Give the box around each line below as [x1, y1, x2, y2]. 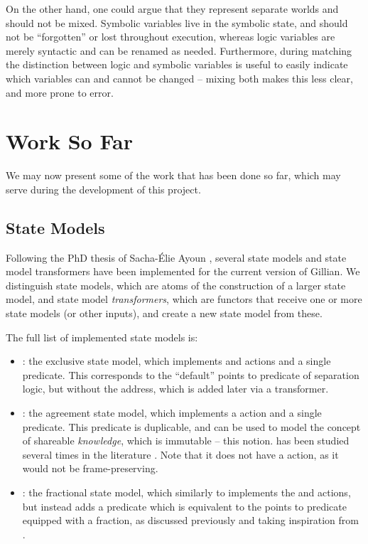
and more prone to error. [6, 85, 114, 100]
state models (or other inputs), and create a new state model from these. [6, 306, 323, 321]
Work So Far [6, 127, 133, 156]
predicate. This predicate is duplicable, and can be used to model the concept [22, 419, 361, 434]
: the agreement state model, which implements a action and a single [22, 405, 322, 420]
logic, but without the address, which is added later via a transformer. [22, 381, 329, 396]
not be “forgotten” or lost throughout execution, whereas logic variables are [6, 29, 335, 44]
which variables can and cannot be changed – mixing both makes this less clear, [6, 70, 353, 85]
